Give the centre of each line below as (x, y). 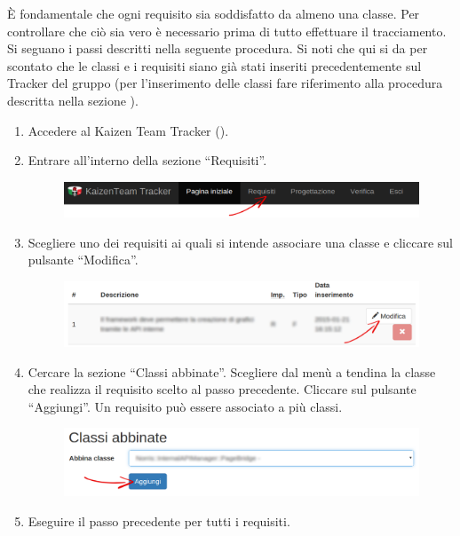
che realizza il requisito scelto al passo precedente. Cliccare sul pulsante (222, 389)
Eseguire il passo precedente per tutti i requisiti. (159, 520)
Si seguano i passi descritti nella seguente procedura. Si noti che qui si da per (218, 48)
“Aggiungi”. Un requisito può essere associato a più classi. (185, 406)
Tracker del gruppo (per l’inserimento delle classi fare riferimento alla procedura (225, 83)
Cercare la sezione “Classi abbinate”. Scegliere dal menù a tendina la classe (232, 371)
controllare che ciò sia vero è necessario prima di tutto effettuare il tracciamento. (227, 31)
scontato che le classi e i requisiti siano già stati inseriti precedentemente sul (214, 65)
